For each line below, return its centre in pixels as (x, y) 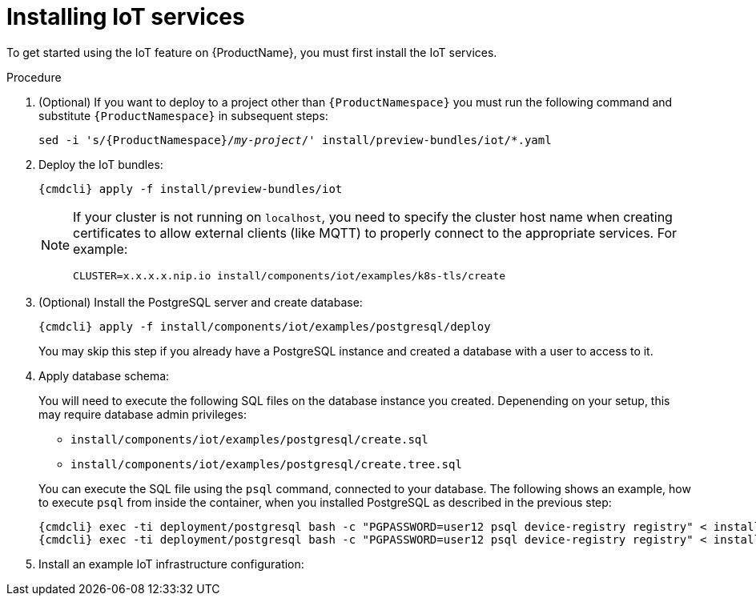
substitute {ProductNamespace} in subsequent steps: (183, 115)
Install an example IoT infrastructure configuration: (171, 564)
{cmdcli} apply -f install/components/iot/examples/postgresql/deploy (265, 326)
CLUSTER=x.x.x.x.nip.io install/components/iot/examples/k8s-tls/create (290, 275)
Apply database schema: (104, 375)
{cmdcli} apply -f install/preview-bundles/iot (191, 189)
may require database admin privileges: (143, 414)
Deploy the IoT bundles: (101, 164)
